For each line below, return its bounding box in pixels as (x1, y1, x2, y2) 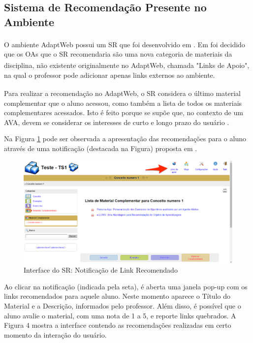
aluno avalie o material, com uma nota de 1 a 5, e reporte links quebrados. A (4, 310, 236, 320)
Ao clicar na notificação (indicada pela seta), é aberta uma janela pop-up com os (4, 281, 248, 291)
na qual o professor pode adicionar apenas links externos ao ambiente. (4, 69, 215, 80)
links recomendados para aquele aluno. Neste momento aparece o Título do (4, 291, 230, 301)
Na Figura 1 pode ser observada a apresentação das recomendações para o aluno (4, 133, 246, 144)
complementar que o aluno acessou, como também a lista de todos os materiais (4, 97, 242, 108)
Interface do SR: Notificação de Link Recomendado (24, 265, 178, 275)
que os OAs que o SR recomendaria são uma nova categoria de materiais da (4, 48, 232, 59)
